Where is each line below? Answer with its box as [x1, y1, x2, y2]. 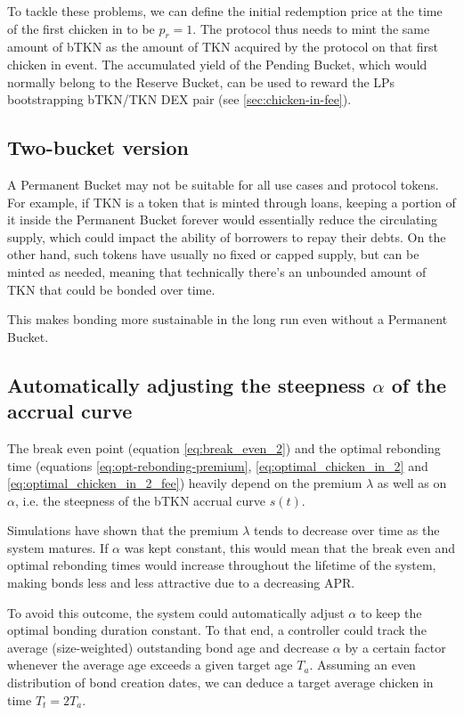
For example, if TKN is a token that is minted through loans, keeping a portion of [7, 192, 456, 211]
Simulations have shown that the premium [7, 521, 239, 540]
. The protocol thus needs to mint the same [192, 19, 430, 37]
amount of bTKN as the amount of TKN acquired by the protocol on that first [7, 37, 439, 56]
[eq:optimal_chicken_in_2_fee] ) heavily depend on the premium [7, 474, 362, 492]
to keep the [360, 603, 422, 622]
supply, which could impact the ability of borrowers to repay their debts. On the [7, 227, 446, 246]
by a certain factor [345, 638, 446, 656]
